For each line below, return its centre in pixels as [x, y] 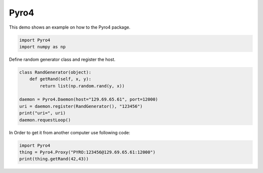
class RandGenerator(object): [55, 72]
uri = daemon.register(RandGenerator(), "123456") [81, 106]
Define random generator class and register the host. [62, 59]
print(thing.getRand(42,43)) [54, 159]
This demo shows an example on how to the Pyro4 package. [70, 27]
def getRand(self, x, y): [60, 79]
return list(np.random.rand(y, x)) [82, 86]
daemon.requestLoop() [45, 120]
